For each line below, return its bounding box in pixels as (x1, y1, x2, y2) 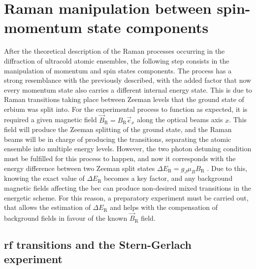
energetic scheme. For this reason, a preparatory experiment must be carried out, (4, 192, 249, 202)
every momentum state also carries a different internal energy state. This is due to (4, 84, 252, 95)
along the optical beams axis (137, 114, 223, 125)
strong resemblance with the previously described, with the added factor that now (4, 75, 252, 85)
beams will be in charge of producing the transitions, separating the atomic (4, 134, 231, 144)
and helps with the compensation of (110, 202, 218, 212)
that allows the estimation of (4, 202, 91, 212)
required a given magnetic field (4, 114, 97, 125)
